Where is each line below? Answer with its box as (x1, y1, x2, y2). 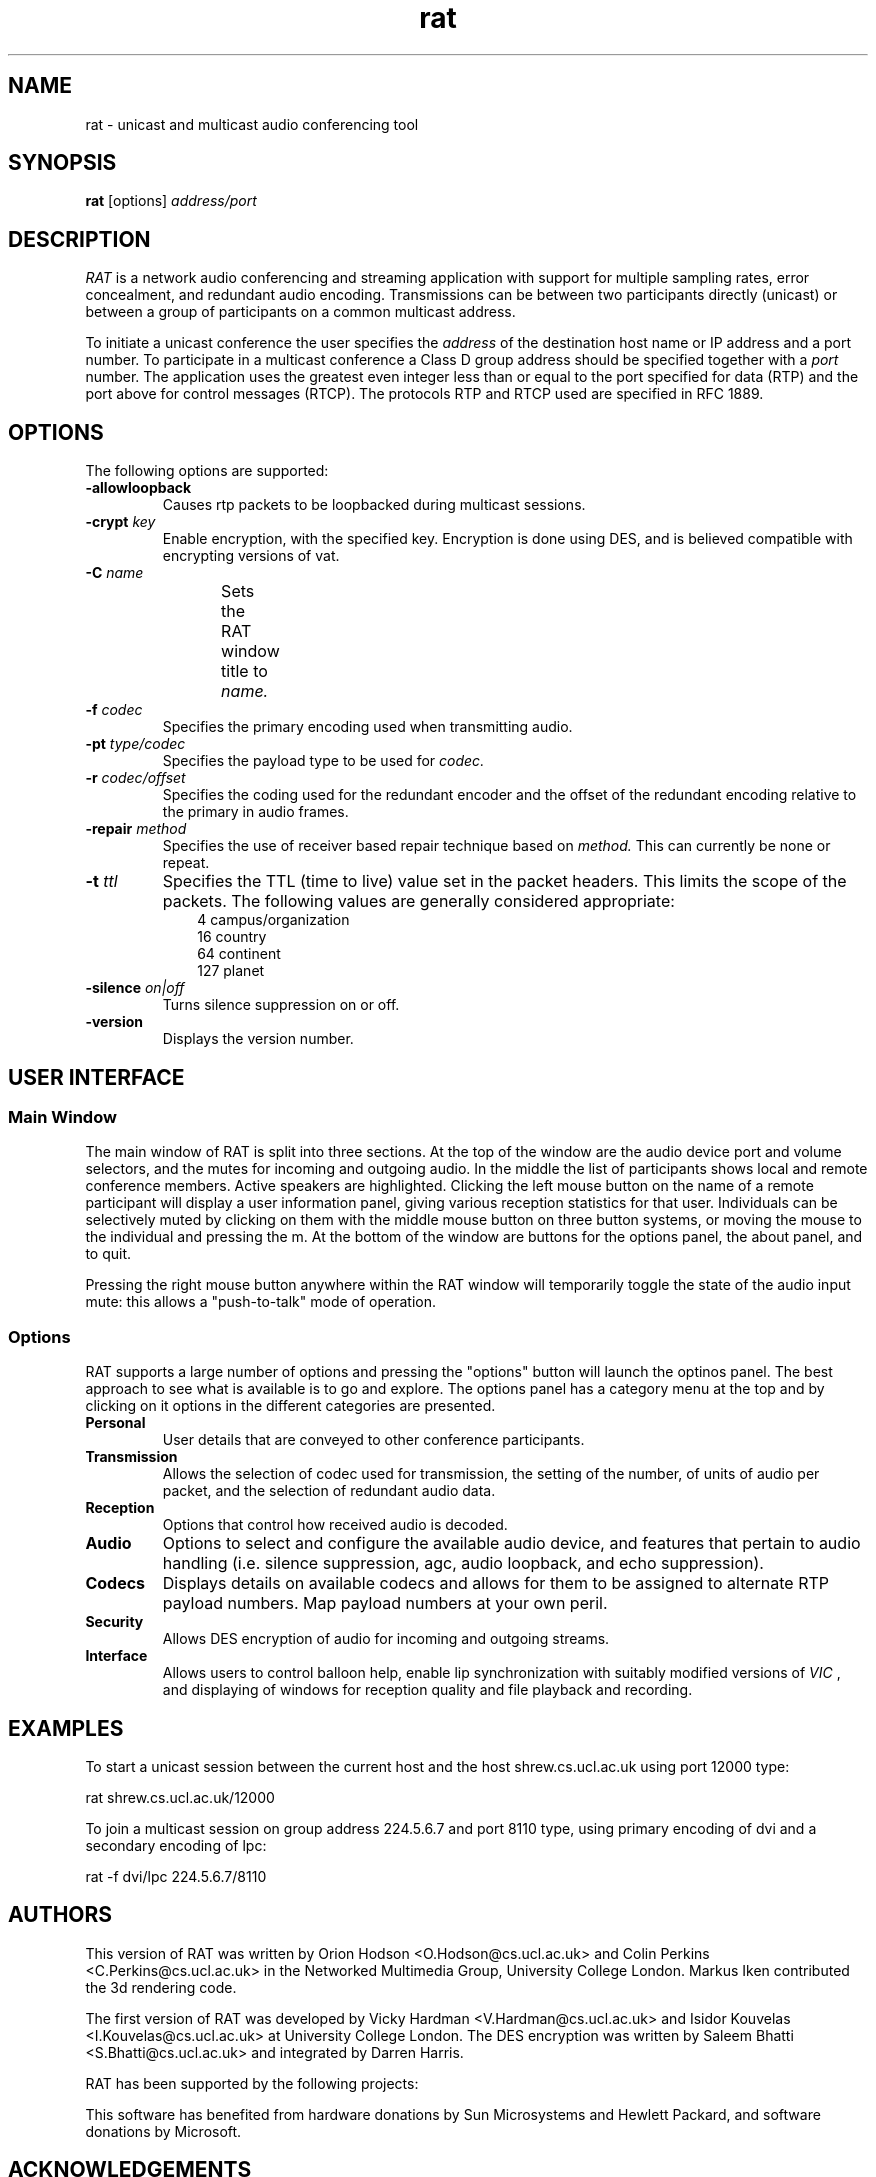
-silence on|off (85, 979, 185, 997)
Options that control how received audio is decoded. (162, 1516, 508, 1534)
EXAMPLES (8, 1715, 124, 1741)
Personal (85, 1414, 146, 1432)
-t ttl (85, 871, 118, 892)
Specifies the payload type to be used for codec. (162, 752, 485, 770)
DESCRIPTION (8, 226, 151, 252)
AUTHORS (8, 1902, 113, 1928)
